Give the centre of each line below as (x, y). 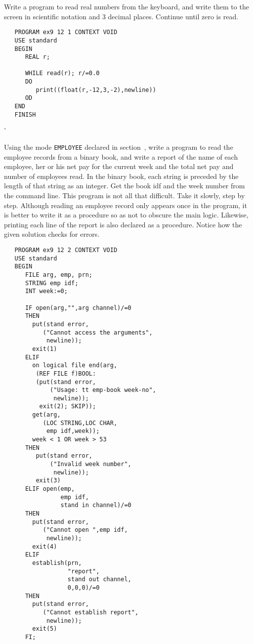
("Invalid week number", (91, 464)
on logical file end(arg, (75, 365)
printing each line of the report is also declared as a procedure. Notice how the (123, 224)
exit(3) (48, 481)
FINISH (25, 114)
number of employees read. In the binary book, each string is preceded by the (121, 176)
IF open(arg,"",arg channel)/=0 (78, 308)
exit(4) (45, 546)
